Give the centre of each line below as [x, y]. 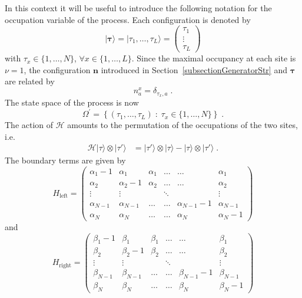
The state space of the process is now [72, 102]
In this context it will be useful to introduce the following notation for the [138, 8]
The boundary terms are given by [65, 160]
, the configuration [57, 69]
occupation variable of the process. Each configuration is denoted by [128, 19]
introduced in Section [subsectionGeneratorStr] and [194, 69]
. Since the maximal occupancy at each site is [214, 58]
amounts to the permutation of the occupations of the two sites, [182, 125]
